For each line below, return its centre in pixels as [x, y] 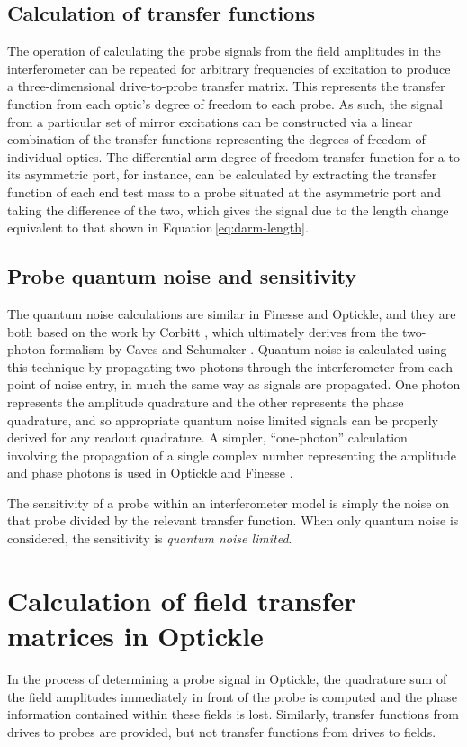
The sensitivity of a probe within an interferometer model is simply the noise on [228, 502]
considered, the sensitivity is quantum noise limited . [150, 538]
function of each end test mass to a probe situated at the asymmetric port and [224, 191]
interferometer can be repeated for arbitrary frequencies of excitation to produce [229, 68]
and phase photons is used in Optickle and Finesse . [150, 473]
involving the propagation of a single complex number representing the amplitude [232, 455]
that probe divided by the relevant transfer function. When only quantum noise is [233, 520]
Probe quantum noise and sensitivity [182, 276]
